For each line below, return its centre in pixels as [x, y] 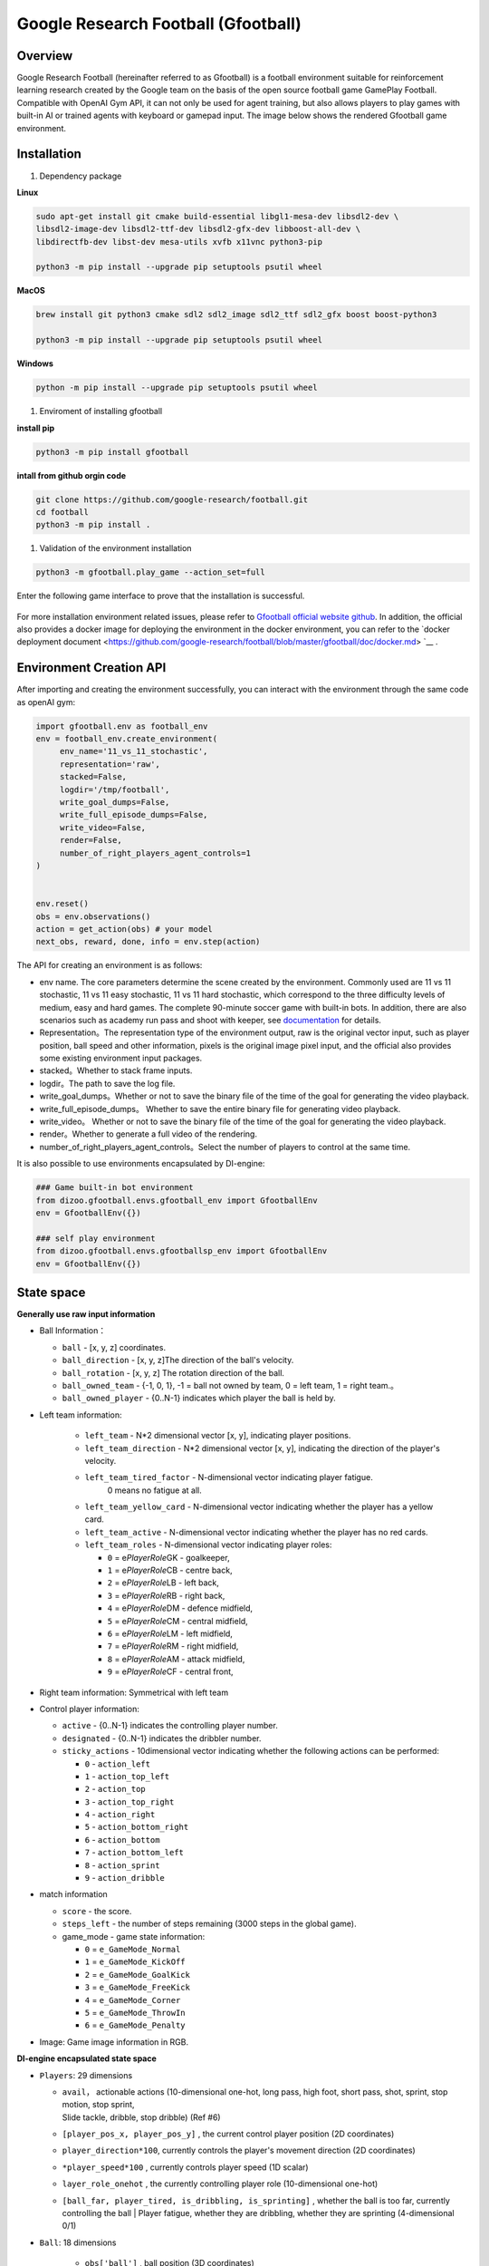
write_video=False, [103, 828]
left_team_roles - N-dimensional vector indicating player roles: [208, 1545]
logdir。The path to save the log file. [107, 1083]
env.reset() [62, 904]
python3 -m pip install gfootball [112, 452]
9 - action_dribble [125, 1878]
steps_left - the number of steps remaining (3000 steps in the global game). [209, 1924]
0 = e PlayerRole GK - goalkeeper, [168, 1557]
